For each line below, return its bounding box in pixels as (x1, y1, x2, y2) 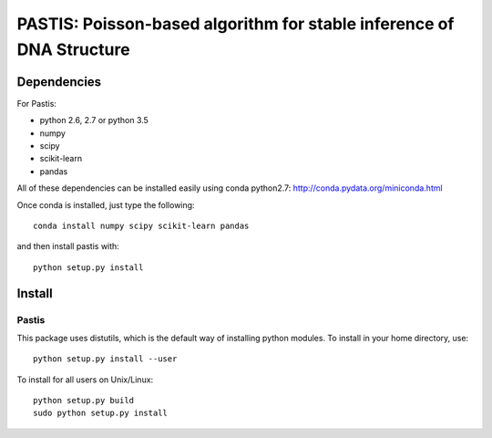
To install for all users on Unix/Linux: (16, 374, 154, 385)
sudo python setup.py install (33, 408, 169, 419)
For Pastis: (16, 98, 56, 109)
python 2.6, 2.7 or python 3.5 (39, 115, 149, 126)
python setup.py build (33, 395, 135, 406)
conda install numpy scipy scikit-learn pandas (33, 220, 250, 231)
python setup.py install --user (33, 354, 178, 364)
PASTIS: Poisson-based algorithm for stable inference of (16, 14, 455, 34)
